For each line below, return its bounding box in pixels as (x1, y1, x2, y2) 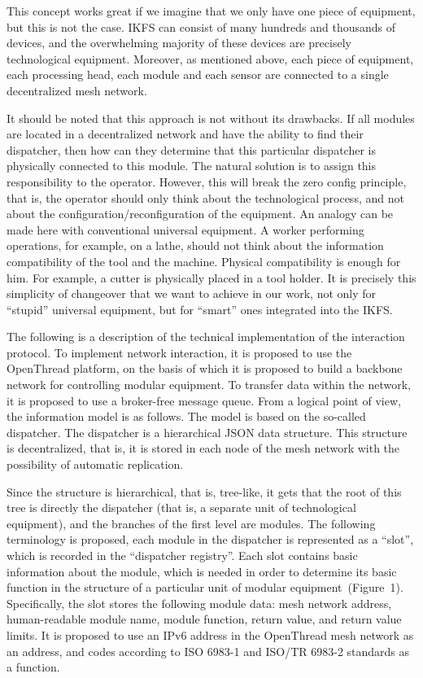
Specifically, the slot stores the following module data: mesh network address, (7, 594, 392, 611)
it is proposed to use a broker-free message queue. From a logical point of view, (7, 391, 401, 409)
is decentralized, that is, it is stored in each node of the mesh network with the (7, 440, 400, 457)
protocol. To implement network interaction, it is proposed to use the (7, 343, 352, 361)
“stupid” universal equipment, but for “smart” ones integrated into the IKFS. (7, 300, 393, 317)
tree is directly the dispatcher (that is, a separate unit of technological (7, 499, 356, 516)
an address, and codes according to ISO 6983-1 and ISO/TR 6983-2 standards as (7, 642, 410, 659)
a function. (7, 658, 60, 676)
